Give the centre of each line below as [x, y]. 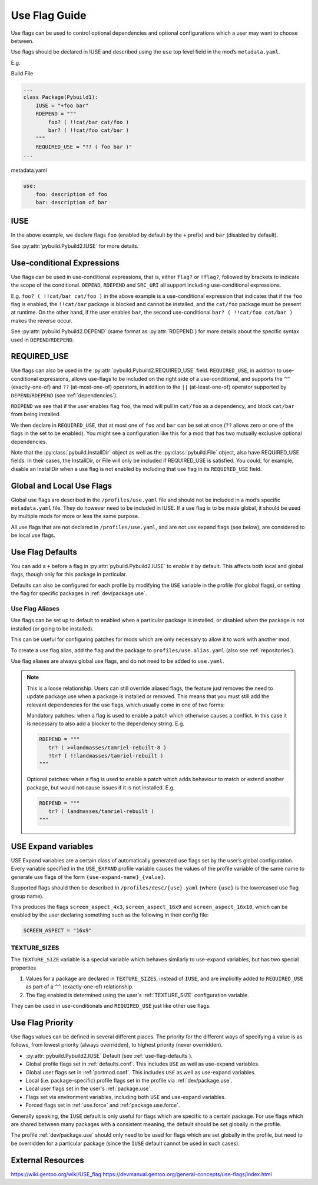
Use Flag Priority [42, 1022]
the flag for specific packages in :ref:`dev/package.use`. [79, 593]
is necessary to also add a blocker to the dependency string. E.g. [106, 723]
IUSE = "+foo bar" [62, 105]
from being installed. [36, 414]
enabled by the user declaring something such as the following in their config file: [110, 915]
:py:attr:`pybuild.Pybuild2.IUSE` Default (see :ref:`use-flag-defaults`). [109, 1055]
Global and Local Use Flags [62, 486]
